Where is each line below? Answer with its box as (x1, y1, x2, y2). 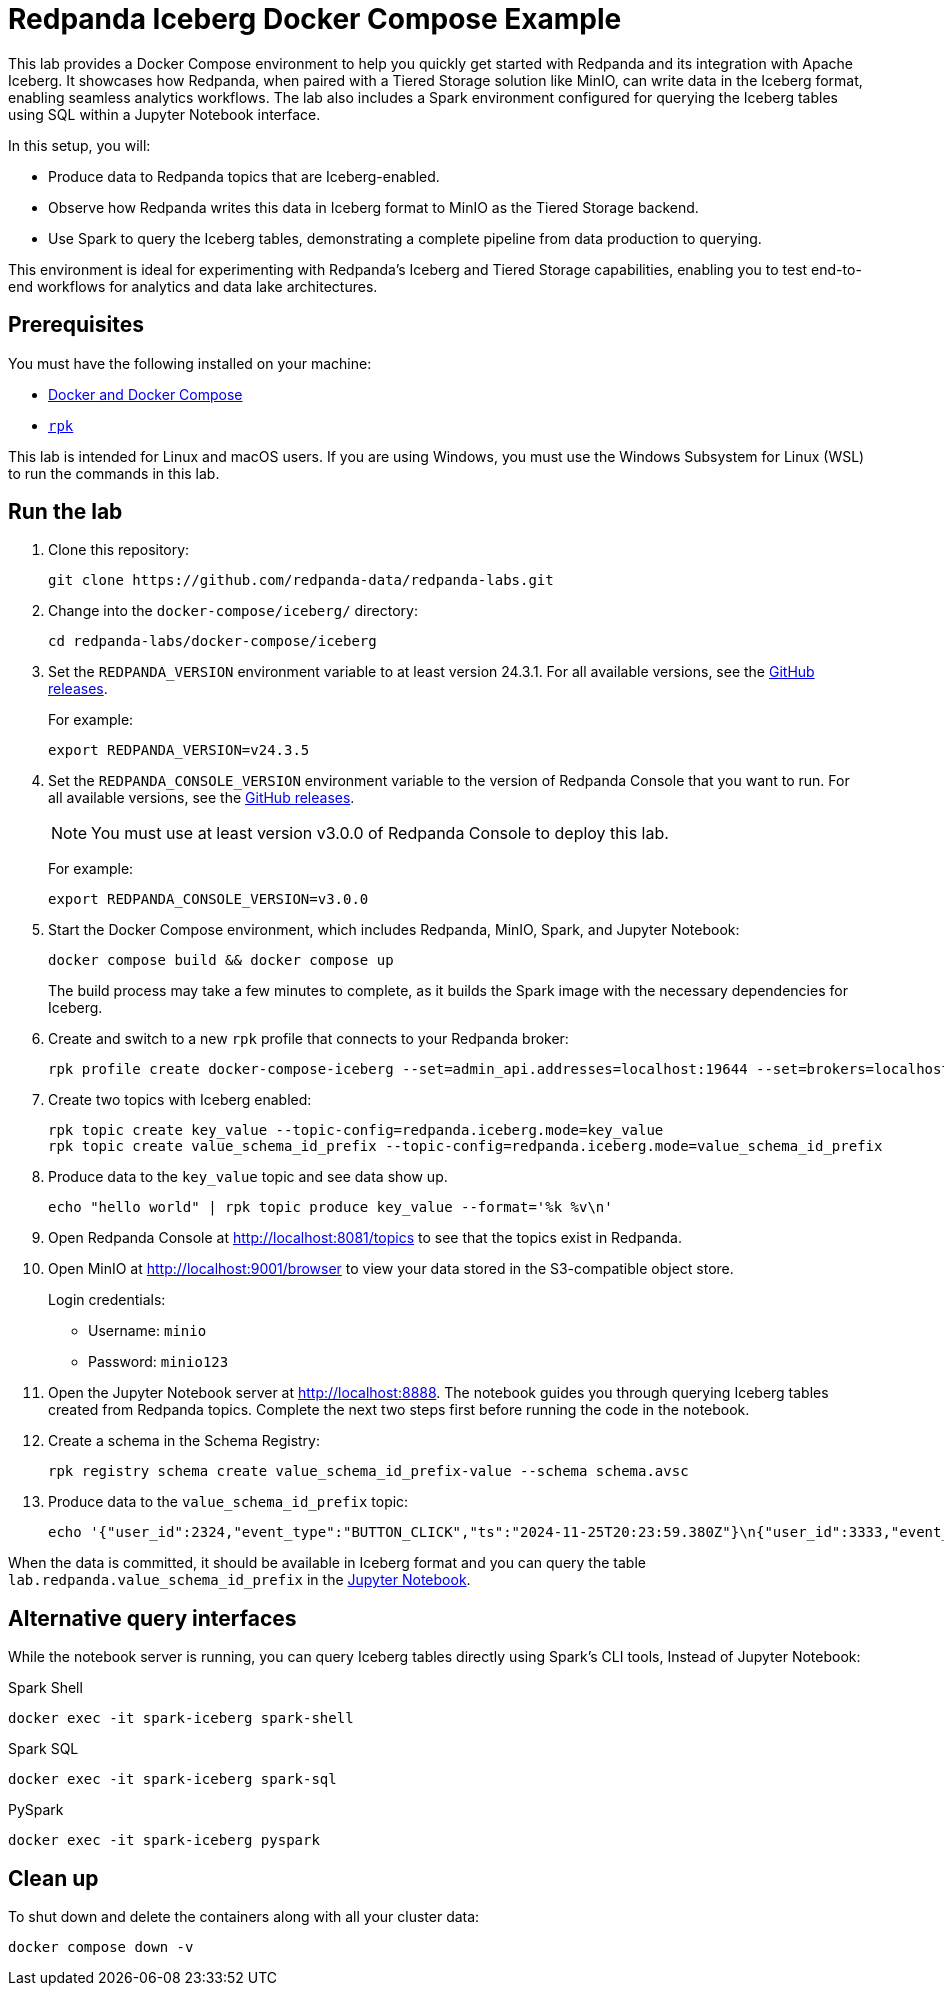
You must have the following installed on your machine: (8, 354, 372, 372)
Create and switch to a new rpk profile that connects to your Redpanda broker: (48, 1030, 569, 1048)
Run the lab (8, 499, 123, 525)
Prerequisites (8, 312, 144, 338)
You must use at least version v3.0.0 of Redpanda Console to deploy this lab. (91, 823, 669, 844)
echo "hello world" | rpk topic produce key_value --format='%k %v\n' (48, 1199, 613, 1216)
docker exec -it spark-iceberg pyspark (8, 1832, 320, 1849)
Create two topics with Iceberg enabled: (48, 1091, 312, 1109)
